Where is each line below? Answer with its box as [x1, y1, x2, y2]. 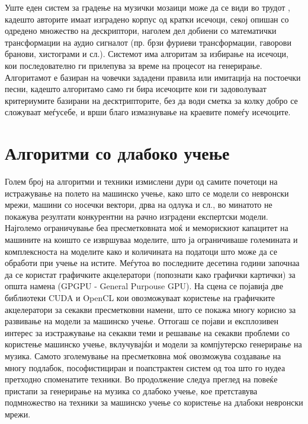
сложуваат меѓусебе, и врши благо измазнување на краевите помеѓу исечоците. [5, 106, 291, 118]
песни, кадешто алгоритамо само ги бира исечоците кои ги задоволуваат [5, 83, 267, 95]
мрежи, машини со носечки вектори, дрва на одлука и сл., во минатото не [5, 198, 272, 211]
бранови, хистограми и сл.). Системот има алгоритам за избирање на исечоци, [5, 48, 288, 60]
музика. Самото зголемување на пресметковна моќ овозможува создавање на [5, 349, 281, 362]
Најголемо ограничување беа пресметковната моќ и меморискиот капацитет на [5, 222, 288, 234]
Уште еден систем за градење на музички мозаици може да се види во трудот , [5, 1, 290, 13]
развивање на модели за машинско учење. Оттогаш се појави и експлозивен [5, 315, 279, 327]
